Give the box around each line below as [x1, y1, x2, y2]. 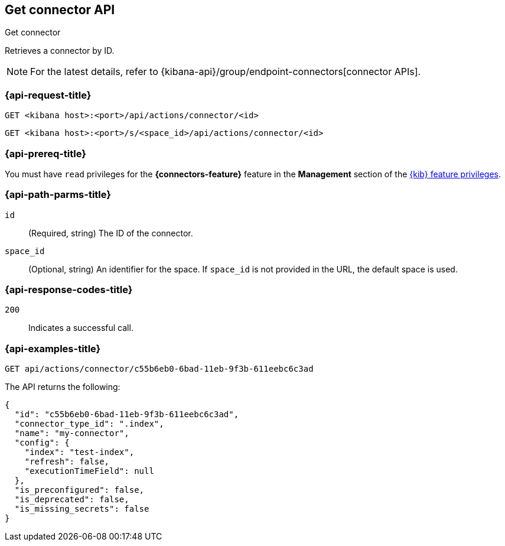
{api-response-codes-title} [5, 284, 133, 296]
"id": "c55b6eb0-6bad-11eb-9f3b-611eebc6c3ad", [14, 409, 239, 420]
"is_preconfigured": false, [14, 485, 145, 495]
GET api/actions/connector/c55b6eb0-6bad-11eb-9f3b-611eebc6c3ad [5, 364, 314, 374]
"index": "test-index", [24, 447, 135, 457]
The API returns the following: [5, 382, 120, 392]
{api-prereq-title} [5, 147, 86, 160]
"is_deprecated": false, [14, 495, 129, 505]
